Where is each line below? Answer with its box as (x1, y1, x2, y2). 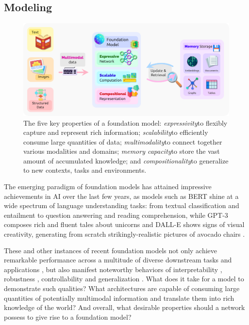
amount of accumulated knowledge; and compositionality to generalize (23, 155, 229, 165)
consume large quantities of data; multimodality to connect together (23, 136, 222, 146)
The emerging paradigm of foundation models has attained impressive (4, 181, 212, 192)
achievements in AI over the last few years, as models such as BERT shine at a (4, 191, 239, 201)
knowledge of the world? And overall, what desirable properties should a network (4, 302, 245, 312)
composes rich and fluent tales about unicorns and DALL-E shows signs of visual (4, 219, 245, 229)
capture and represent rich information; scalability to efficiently (23, 127, 208, 137)
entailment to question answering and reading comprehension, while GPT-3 (4, 210, 228, 220)
